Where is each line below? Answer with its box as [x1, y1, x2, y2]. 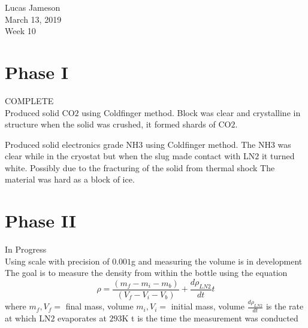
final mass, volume [65, 300, 134, 312]
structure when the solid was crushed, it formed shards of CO [5, 118, 231, 130]
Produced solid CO [5, 106, 75, 119]
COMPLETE [5, 94, 54, 107]
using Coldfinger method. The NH [145, 138, 271, 150]
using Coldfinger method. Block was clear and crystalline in [81, 106, 301, 119]
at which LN [5, 311, 51, 324]
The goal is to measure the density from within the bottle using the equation [5, 266, 288, 279]
